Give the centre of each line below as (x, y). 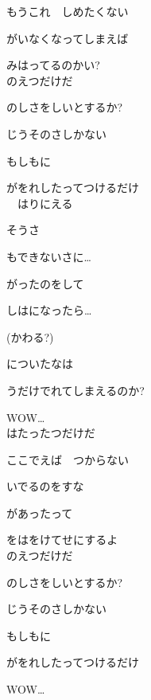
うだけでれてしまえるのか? (75, 390)
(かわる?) (30, 336)
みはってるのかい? (53, 65)
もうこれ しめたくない (68, 11)
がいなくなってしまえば (68, 38)
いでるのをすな (45, 486)
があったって (40, 512)
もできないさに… (49, 256)
